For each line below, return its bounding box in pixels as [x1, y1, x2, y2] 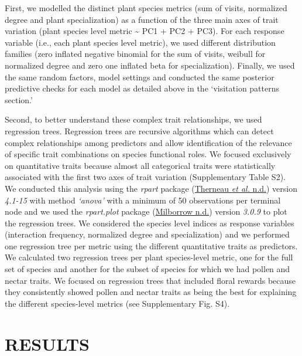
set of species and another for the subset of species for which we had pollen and [5, 263, 290, 275]
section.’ [5, 93, 33, 106]
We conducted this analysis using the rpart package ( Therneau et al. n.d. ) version [5, 182, 297, 194]
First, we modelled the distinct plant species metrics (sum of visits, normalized [5, 2, 287, 13]
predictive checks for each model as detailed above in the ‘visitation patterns [5, 82, 280, 94]
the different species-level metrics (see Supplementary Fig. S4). [5, 297, 230, 309]
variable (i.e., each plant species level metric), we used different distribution [5, 36, 276, 48]
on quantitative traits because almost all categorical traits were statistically [5, 159, 276, 171]
